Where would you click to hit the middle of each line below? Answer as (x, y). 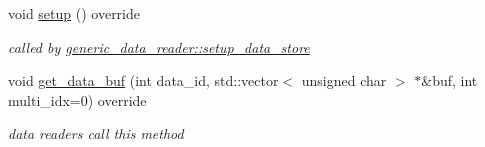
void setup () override (74, 13)
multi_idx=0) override (77, 99)
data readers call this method (96, 133)
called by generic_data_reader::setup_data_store (159, 46)
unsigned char (344, 80)
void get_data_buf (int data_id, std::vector (143, 80)
